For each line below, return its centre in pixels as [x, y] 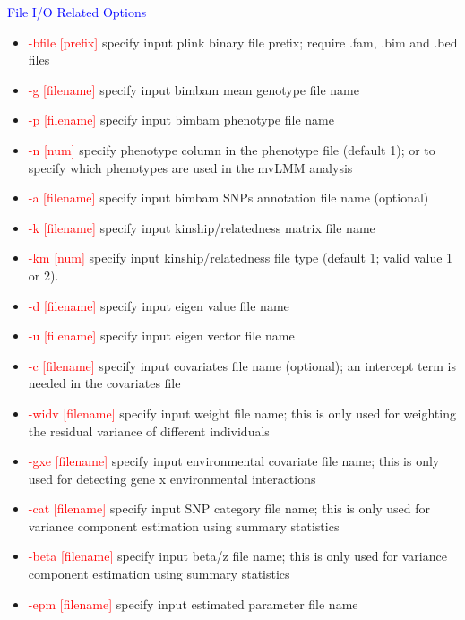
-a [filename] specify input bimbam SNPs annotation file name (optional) [228, 198]
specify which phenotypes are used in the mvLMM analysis [190, 167]
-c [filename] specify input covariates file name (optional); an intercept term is [242, 365]
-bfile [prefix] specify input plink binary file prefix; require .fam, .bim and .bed [243, 42]
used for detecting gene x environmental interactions [172, 478]
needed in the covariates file [104, 383]
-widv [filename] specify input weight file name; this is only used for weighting [242, 413]
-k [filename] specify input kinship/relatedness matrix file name [202, 227]
